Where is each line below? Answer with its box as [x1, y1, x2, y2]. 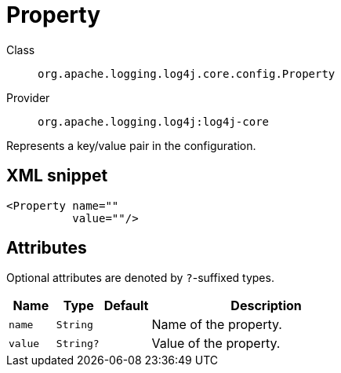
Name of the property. [151, 316, 282, 333]
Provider [6, 90, 50, 104]
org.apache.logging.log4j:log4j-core [38, 115, 270, 128]
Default [103, 298, 149, 314]
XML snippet [6, 166, 108, 186]
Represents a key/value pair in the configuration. [6, 138, 256, 152]
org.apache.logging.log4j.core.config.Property [38, 67, 336, 80]
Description [230, 298, 302, 314]
